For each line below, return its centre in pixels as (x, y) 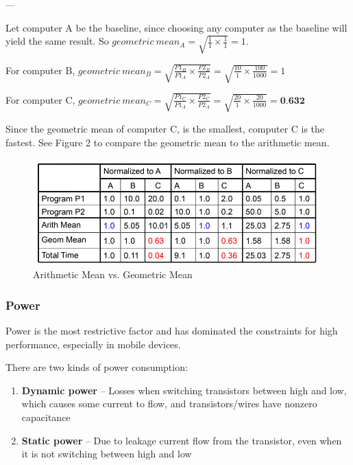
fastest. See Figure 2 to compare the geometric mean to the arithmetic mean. (168, 142)
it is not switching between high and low (107, 454)
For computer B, (40, 70)
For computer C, (40, 99)
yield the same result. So (57, 41)
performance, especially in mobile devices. (93, 344)
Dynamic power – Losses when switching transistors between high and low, (184, 390)
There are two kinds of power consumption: (97, 367)
